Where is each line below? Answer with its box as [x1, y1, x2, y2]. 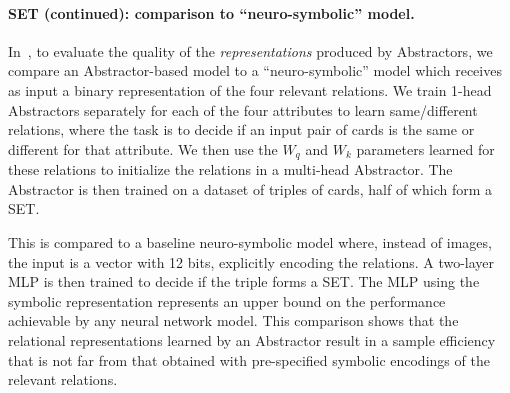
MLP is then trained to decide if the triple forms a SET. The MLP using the [8, 271, 480, 292]
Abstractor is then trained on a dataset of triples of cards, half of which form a [8, 178, 493, 199]
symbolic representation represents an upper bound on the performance [8, 290, 446, 311]
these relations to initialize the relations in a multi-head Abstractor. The [8, 159, 453, 180]
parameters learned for [356, 138, 495, 159]
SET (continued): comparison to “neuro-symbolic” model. [8, 2, 415, 23]
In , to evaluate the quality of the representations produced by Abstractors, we [8, 40, 493, 61]
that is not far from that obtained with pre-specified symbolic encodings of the [8, 349, 490, 370]
